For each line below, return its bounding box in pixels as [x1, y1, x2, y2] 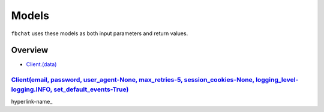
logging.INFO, [11, 85, 53, 94]
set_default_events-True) [53, 85, 129, 94]
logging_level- [255, 76, 299, 84]
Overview [11, 45, 49, 55]
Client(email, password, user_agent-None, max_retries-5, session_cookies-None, [11, 76, 255, 84]
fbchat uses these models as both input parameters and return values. [11, 30, 188, 37]
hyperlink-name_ [11, 98, 53, 105]
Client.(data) [26, 61, 57, 68]
